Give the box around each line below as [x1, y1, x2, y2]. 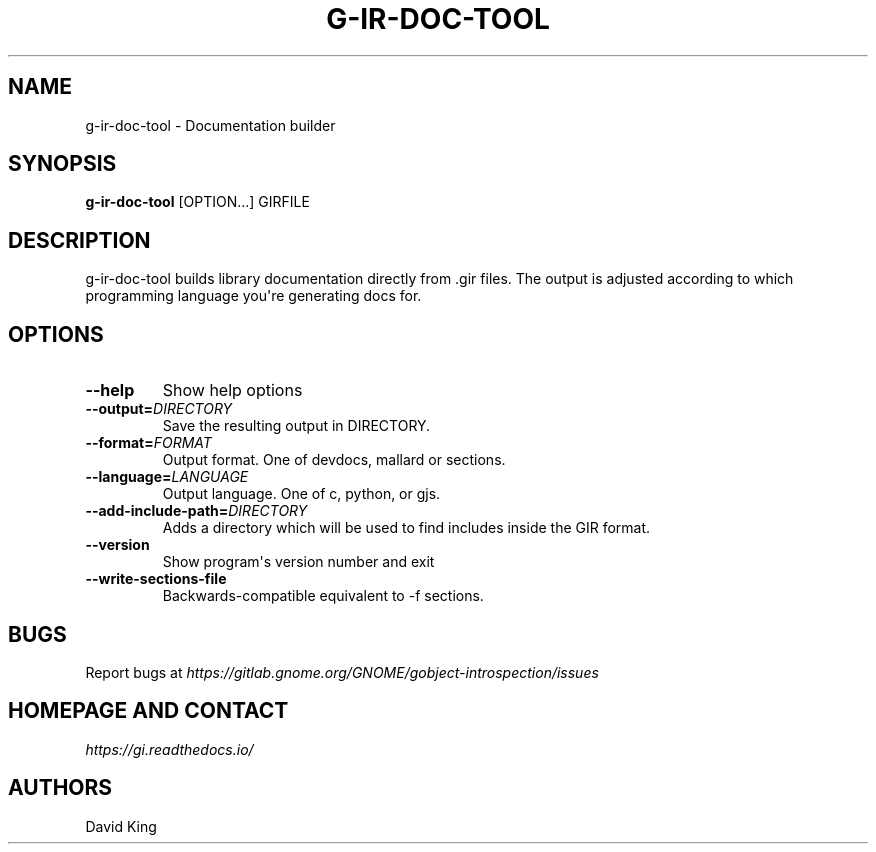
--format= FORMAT [85, 434, 212, 452]
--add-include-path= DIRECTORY [85, 502, 308, 520]
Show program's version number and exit [162, 553, 435, 571]
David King [85, 817, 157, 835]
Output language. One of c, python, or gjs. [162, 485, 441, 503]
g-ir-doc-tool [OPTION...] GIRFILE [85, 193, 310, 211]
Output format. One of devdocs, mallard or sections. [162, 451, 506, 469]
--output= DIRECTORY [85, 400, 233, 418]
